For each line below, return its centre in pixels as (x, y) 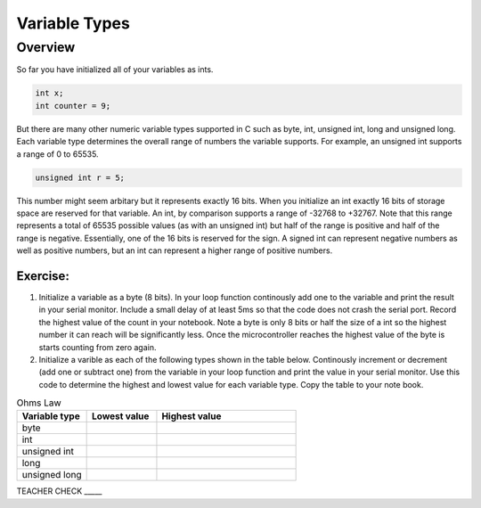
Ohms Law (39, 403)
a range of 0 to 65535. (57, 154)
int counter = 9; (73, 106)
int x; (49, 93)
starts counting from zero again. (98, 347)
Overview (46, 47)
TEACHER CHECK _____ (59, 491)
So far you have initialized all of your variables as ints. (115, 70)
